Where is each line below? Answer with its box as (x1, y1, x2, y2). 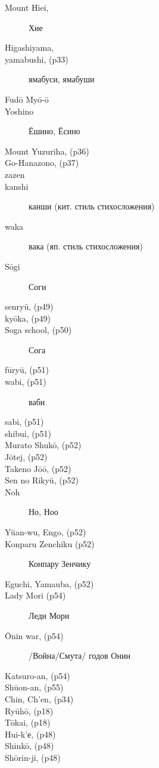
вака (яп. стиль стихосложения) (29, 240, 143, 252)
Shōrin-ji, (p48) (5, 751, 61, 763)
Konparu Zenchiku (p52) (5, 537, 95, 550)
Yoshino (5, 104, 34, 117)
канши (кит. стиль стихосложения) (29, 200, 155, 212)
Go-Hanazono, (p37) (5, 156, 79, 169)
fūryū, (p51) (5, 363, 49, 376)
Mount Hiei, (5, 1, 49, 13)
